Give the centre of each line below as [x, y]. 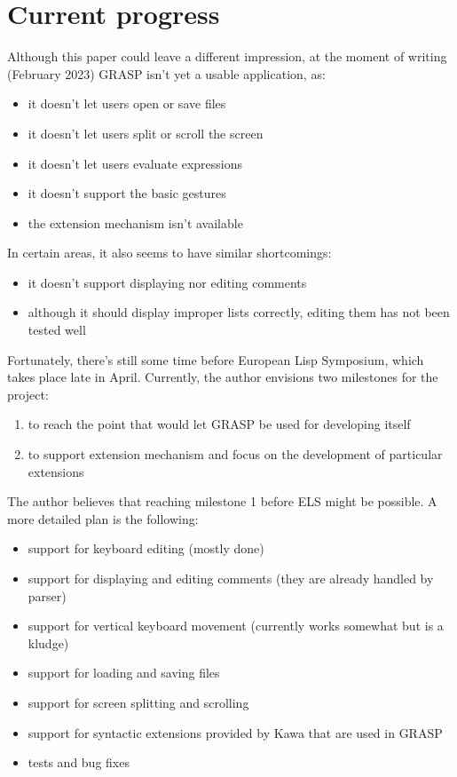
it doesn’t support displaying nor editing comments [167, 282]
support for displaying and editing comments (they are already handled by [231, 578]
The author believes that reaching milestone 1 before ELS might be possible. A [222, 501]
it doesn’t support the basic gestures [127, 193]
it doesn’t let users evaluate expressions [135, 163]
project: [28, 394]
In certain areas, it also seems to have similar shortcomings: [169, 253]
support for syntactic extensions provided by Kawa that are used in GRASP [235, 732]
